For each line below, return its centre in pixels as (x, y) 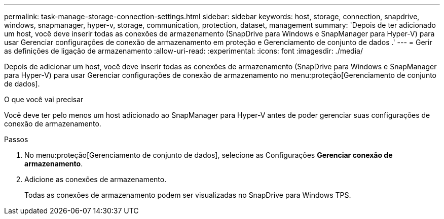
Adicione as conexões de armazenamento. (96, 179)
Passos (16, 139)
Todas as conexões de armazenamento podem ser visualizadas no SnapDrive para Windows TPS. (188, 195)
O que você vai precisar (44, 99)
